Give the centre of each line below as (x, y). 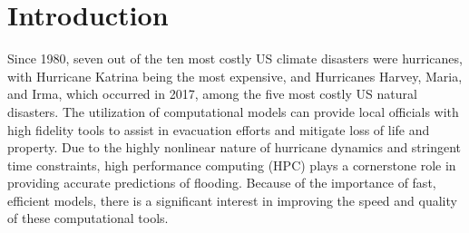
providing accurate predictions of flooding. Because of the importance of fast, (222, 183)
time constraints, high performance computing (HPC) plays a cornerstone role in (232, 165)
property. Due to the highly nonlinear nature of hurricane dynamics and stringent (234, 147)
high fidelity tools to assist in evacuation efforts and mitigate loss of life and (219, 129)
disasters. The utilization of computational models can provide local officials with (233, 111)
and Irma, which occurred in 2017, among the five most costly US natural (212, 94)
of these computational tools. (88, 218)
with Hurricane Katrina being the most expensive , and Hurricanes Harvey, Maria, (235, 76)
